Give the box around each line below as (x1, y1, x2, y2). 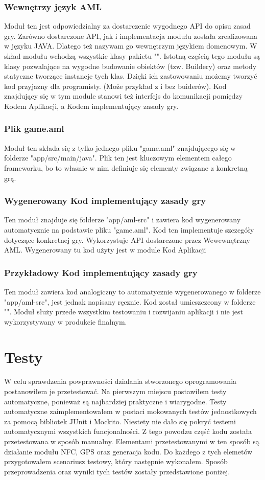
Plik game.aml (4, 122, 64, 135)
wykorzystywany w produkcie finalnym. (4, 316, 127, 327)
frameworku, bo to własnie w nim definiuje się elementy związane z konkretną (4, 162, 248, 173)
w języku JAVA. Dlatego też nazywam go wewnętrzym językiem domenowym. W (4, 40, 257, 51)
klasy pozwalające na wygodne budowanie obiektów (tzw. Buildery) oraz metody (4, 60, 257, 71)
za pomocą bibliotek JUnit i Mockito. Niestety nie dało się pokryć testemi (4, 416, 236, 426)
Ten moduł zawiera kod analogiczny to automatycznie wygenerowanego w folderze (4, 286, 261, 296)
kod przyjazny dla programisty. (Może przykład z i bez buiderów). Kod (4, 80, 227, 91)
